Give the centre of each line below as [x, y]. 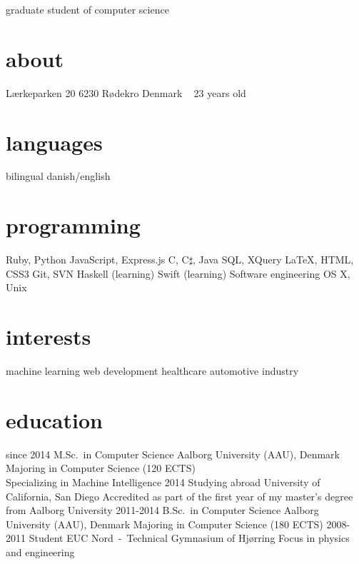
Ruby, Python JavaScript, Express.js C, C [97, 260]
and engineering [40, 552]
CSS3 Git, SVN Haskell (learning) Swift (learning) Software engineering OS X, [178, 273]
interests [49, 337]
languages [54, 142]
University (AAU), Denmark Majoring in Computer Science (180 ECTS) [165, 524]
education [54, 419]
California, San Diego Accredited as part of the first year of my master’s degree [179, 496]
